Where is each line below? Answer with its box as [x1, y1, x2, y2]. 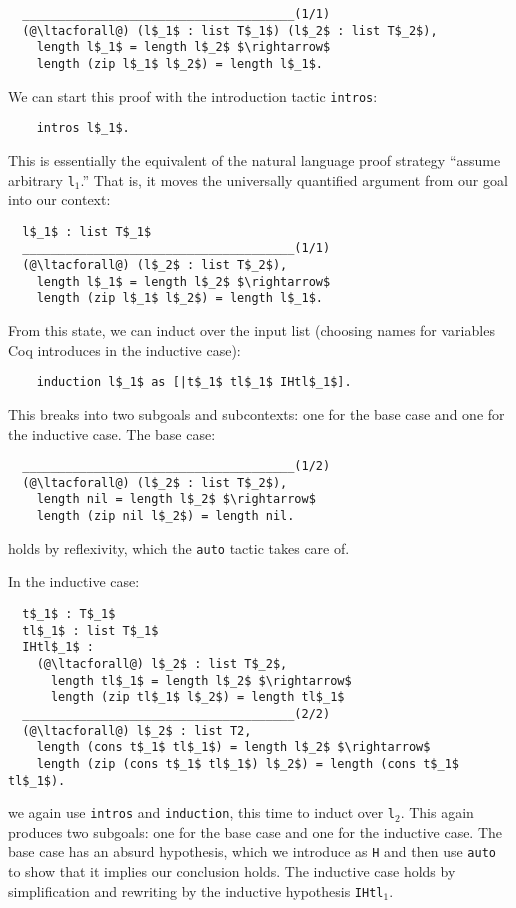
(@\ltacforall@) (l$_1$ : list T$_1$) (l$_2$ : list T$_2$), [22, 23, 438, 38]
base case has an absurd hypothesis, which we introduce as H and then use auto [8, 841, 496, 862]
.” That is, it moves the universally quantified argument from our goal [80, 169, 508, 190]
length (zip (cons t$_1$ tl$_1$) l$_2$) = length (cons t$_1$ [36, 756, 460, 771]
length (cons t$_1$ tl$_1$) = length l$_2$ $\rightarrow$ [36, 740, 431, 755]
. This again [400, 802, 474, 823]
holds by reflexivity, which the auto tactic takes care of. [8, 537, 350, 558]
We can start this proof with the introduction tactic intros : [8, 85, 378, 106]
